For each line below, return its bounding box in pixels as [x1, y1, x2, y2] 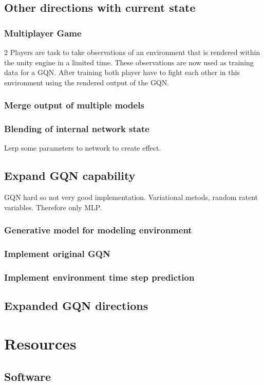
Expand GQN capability [4, 168, 136, 184]
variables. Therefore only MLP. [4, 201, 102, 212]
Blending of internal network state [4, 122, 149, 135]
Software [4, 368, 51, 384]
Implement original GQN [4, 247, 110, 260]
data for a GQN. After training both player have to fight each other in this [4, 67, 240, 78]
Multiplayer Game [4, 26, 82, 39]
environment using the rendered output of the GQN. [4, 77, 169, 87]
